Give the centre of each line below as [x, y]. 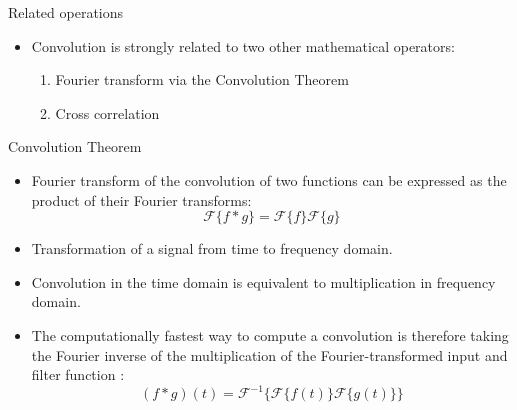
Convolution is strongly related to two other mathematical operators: [243, 45]
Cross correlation [107, 112]
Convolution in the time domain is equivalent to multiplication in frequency [263, 281]
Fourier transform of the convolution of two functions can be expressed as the [269, 179]
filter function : [78, 374]
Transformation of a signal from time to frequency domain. [212, 248]
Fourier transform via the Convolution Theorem [202, 79]
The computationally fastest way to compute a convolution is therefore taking [270, 334]
